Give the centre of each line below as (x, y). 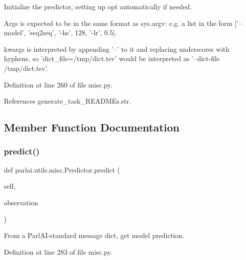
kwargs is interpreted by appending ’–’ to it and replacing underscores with (117, 49)
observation (21, 202)
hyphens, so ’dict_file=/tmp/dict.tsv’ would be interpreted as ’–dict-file (112, 58)
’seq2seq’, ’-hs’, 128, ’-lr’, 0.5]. (72, 32)
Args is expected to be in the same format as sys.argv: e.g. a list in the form (118, 23)
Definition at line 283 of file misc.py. (58, 251)
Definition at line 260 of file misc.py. (58, 84)
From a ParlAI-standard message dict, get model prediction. (94, 235)
